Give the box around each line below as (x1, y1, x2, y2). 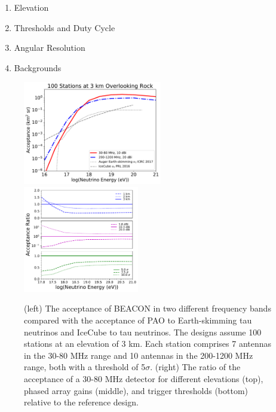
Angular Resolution (14, 41, 85, 54)
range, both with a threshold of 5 (24, 361, 146, 373)
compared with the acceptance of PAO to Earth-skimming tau (24, 314, 252, 326)
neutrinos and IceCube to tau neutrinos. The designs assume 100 (24, 325, 262, 338)
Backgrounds (14, 61, 62, 74)
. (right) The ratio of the (150, 361, 241, 373)
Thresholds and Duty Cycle (14, 21, 115, 33)
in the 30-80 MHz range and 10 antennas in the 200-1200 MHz (24, 349, 253, 361)
